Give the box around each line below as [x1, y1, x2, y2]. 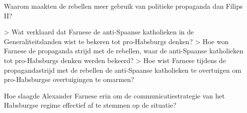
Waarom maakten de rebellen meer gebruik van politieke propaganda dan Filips [4, 1, 243, 11]
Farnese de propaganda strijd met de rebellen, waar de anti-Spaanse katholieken [4, 46, 244, 56]
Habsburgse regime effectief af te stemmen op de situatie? [4, 100, 177, 110]
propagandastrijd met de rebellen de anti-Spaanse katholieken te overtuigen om [4, 65, 242, 75]
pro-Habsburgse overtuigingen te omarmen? [4, 74, 134, 84]
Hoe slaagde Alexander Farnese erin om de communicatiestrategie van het [4, 90, 225, 100]
